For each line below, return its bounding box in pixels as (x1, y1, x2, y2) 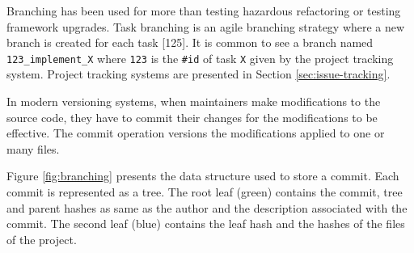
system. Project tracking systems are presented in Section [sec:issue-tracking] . (6, 65, 391, 82)
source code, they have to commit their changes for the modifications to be (6, 108, 378, 125)
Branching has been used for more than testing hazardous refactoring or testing (6, 2, 401, 19)
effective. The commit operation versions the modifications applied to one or (6, 124, 385, 141)
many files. (6, 140, 60, 157)
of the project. (6, 230, 77, 247)
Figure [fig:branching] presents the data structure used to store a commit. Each (6, 167, 399, 184)
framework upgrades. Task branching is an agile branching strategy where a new (6, 18, 405, 35)
